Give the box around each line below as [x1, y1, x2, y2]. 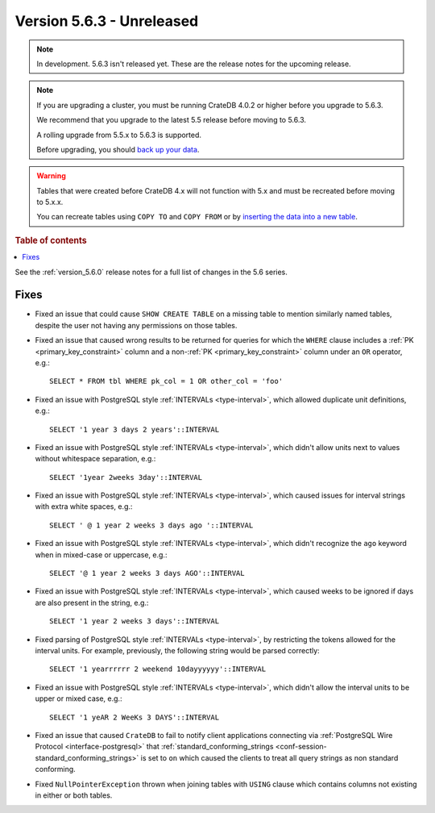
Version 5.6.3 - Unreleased [14, 12, 199, 30]
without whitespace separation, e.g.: [35, 454, 156, 464]
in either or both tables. [35, 790, 113, 800]
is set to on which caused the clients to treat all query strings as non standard [140, 753, 399, 762]
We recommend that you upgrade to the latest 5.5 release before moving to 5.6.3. [36, 115, 306, 125]
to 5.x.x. [36, 198, 64, 207]
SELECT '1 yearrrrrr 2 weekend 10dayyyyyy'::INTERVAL [49, 665, 266, 673]
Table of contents [14, 235, 88, 246]
